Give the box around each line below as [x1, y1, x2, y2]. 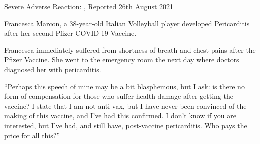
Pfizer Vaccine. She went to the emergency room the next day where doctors [4, 54, 239, 65]
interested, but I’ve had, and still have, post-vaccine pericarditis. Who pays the [4, 120, 247, 130]
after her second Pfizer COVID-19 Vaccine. [4, 28, 137, 38]
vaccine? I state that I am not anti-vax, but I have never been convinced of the [4, 100, 247, 111]
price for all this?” [4, 130, 60, 140]
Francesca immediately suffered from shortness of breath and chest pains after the [4, 44, 256, 55]
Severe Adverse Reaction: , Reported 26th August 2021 [4, 1, 174, 11]
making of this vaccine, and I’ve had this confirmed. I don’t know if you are [4, 110, 237, 121]
